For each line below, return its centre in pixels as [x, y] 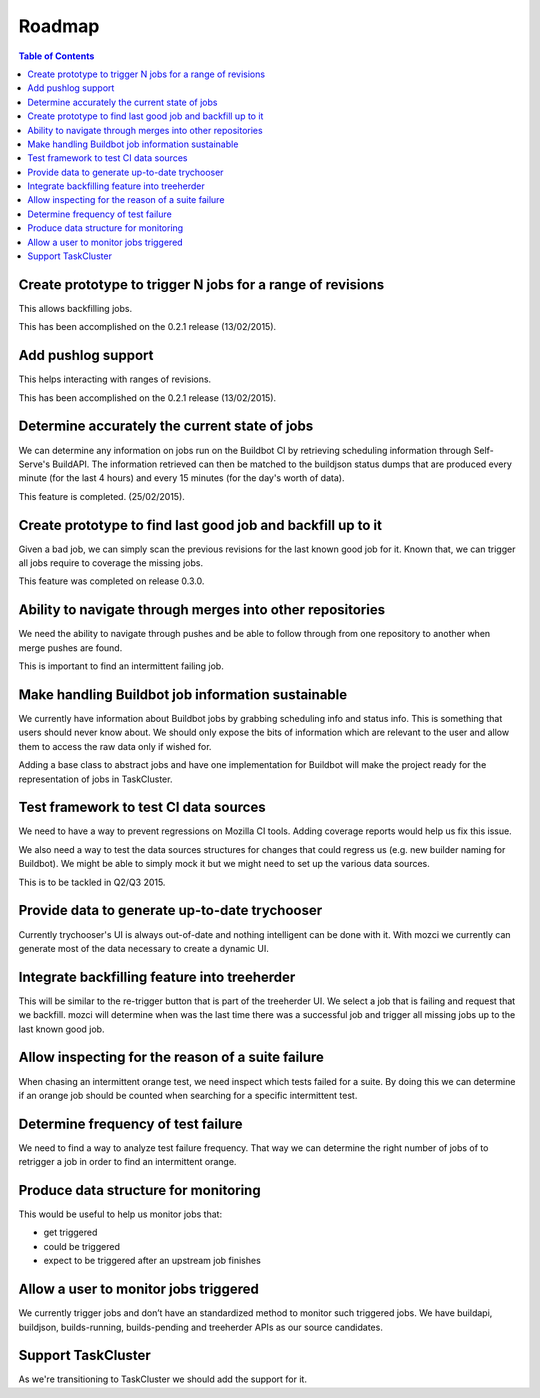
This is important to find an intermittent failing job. [121, 666]
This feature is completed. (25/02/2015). [101, 496]
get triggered [70, 1232]
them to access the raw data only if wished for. [115, 746]
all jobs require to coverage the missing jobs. [111, 562]
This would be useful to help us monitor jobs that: [120, 1214]
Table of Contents [56, 56]
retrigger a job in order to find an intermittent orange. [127, 1162]
